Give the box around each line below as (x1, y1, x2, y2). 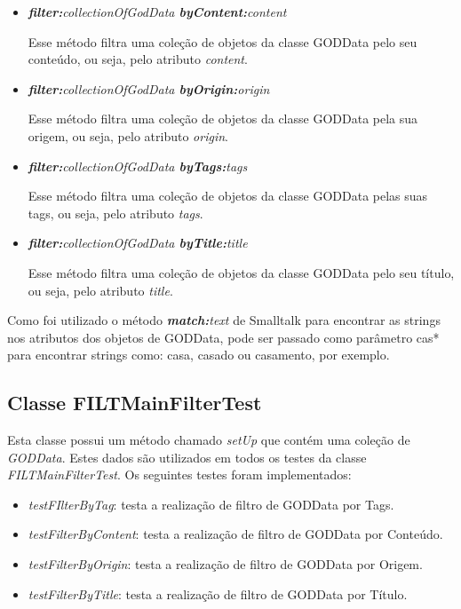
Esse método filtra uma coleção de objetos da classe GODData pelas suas (28, 186, 428, 205)
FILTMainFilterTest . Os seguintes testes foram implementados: (7, 465, 352, 484)
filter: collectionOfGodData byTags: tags (28, 156, 248, 175)
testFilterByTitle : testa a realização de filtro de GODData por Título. (28, 584, 408, 603)
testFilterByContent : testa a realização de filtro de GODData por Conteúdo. (28, 525, 443, 543)
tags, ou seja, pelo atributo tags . (28, 203, 203, 222)
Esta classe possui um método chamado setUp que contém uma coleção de (7, 431, 410, 449)
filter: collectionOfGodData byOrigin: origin (28, 79, 270, 98)
